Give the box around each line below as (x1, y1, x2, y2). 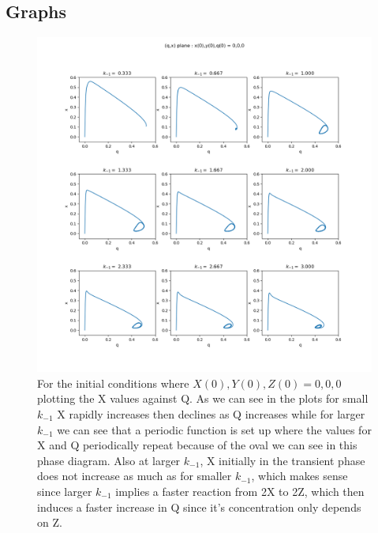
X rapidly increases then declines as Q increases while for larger (57, 405, 365, 422)
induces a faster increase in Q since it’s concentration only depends (37, 498, 361, 515)
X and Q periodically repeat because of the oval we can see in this (37, 437, 357, 453)
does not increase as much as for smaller (37, 467, 232, 484)
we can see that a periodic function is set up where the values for (57, 421, 372, 437)
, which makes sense (251, 467, 348, 484)
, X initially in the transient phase (200, 452, 365, 468)
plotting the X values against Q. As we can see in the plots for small (37, 390, 369, 407)
